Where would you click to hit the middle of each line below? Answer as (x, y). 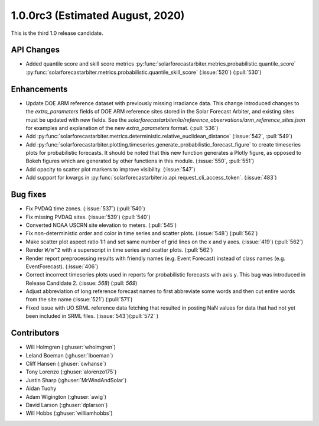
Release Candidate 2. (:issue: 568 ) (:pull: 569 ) (82, 283)
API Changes (35, 50)
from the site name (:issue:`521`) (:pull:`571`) (79, 300)
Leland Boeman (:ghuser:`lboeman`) (69, 355)
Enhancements (39, 89)
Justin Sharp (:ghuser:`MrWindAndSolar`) (76, 380)
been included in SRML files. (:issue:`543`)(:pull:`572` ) (92, 316)
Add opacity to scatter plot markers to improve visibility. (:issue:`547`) (110, 169)
